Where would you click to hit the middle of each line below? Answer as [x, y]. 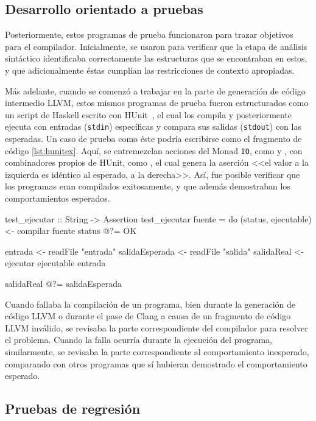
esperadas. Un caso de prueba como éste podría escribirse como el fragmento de [153, 139]
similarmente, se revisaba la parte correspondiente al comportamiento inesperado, [157, 351]
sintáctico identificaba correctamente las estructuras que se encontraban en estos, [156, 58]
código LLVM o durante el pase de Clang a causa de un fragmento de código [148, 316]
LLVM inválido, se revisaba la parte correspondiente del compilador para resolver [156, 327]
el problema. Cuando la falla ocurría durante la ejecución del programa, [139, 340]
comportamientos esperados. [58, 198]
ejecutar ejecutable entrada [55, 263]
